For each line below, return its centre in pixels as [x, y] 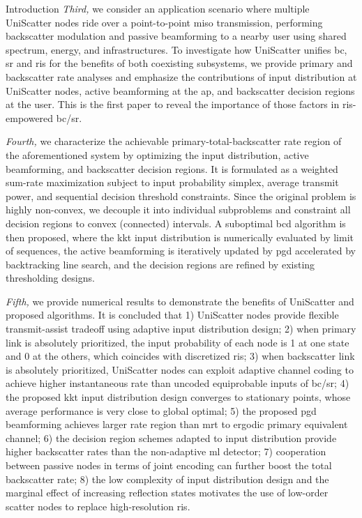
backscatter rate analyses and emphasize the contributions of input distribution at [181, 76]
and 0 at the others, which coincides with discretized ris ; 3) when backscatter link [180, 356]
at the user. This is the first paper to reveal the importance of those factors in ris [179, 104]
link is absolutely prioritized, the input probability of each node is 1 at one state [178, 342]
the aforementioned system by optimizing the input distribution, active [157, 154]
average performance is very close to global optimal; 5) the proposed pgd [161, 410]
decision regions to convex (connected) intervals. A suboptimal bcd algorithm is [176, 223]
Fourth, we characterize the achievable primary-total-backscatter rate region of [174, 141]
